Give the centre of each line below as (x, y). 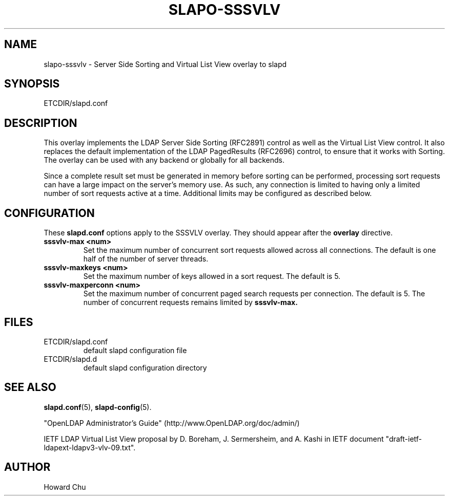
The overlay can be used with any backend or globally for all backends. (164, 160)
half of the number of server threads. (146, 259)
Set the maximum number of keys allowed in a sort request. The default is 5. (212, 276)
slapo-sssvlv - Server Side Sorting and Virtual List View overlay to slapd (165, 64)
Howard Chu (65, 487)
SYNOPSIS (32, 84)
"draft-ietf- (404, 439)
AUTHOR (27, 467)
